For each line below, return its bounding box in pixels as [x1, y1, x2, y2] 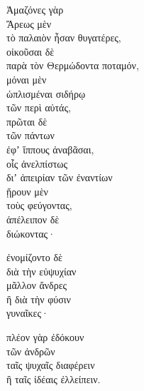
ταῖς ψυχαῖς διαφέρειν [6, 357, 95, 372]
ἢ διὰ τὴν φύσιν [6, 291, 71, 306]
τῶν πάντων [6, 128, 55, 143]
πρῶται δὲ [6, 113, 48, 128]
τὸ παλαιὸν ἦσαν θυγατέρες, [6, 30, 121, 45]
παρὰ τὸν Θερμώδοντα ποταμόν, [6, 58, 139, 73]
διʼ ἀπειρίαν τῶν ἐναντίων [6, 170, 113, 185]
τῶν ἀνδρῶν [6, 343, 55, 358]
